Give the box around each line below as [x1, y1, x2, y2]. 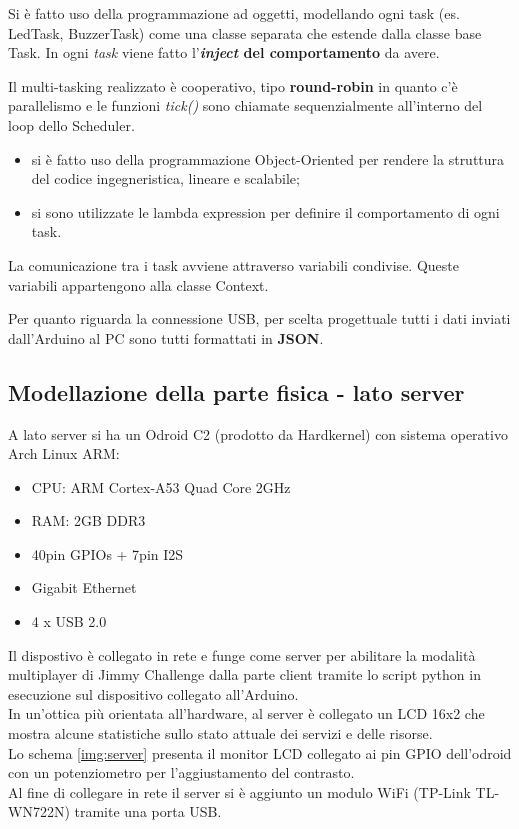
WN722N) [8, 801, 70, 822]
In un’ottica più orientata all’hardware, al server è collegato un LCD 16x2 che [8, 703, 485, 724]
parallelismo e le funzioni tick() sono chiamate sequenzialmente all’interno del [8, 95, 483, 116]
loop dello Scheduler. [8, 114, 135, 135]
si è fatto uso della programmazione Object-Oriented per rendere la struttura [31, 148, 505, 169]
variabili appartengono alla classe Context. [8, 274, 269, 295]
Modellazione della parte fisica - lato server [8, 376, 465, 407]
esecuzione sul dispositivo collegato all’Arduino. [8, 683, 299, 704]
